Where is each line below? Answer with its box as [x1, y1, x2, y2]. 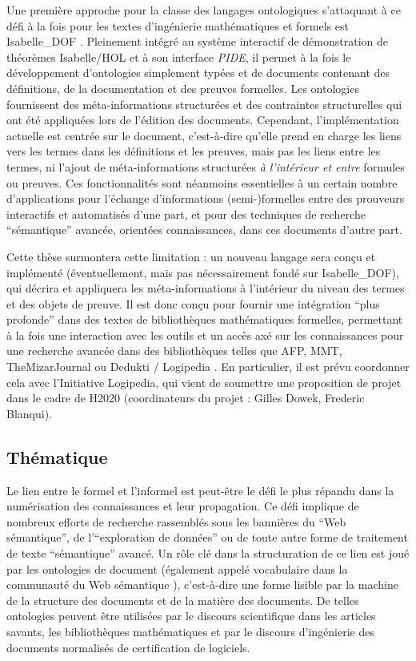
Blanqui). [6, 405, 52, 421]
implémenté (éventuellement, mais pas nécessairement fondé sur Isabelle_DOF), [6, 264, 399, 280]
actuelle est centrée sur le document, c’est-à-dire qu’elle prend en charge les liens [6, 127, 402, 143]
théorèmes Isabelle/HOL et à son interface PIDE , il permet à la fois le [6, 48, 351, 65]
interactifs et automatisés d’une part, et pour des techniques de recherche [6, 205, 366, 222]
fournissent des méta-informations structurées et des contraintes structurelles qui [6, 95, 402, 112]
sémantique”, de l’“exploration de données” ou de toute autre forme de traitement [6, 529, 408, 546]
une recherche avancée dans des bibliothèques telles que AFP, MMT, [6, 342, 342, 359]
